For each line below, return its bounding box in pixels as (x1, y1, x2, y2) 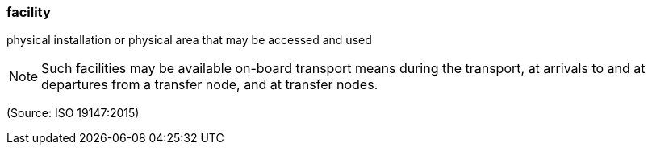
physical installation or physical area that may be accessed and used (6, 33, 372, 47)
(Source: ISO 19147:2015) (6, 106, 140, 120)
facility (6, 4, 51, 20)
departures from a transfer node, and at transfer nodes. (41, 76, 378, 93)
